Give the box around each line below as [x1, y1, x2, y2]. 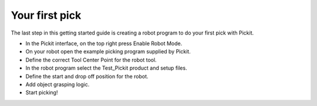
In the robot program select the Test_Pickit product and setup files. [25, 64, 187, 71]
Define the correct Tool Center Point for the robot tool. [25, 56, 157, 63]
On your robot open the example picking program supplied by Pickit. [25, 48, 191, 55]
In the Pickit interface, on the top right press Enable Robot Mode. [25, 40, 183, 47]
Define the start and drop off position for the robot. [25, 73, 149, 80]
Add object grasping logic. [25, 81, 90, 88]
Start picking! [25, 89, 58, 96]
